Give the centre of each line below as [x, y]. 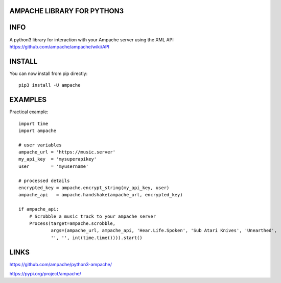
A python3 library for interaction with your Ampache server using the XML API [91, 40]
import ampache [38, 131]
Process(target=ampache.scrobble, [72, 223]
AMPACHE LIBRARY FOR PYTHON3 [67, 11]
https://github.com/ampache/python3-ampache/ [61, 264]
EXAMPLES [28, 100]
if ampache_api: [39, 209]
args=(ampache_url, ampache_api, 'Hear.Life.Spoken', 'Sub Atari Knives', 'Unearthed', [164, 230]
